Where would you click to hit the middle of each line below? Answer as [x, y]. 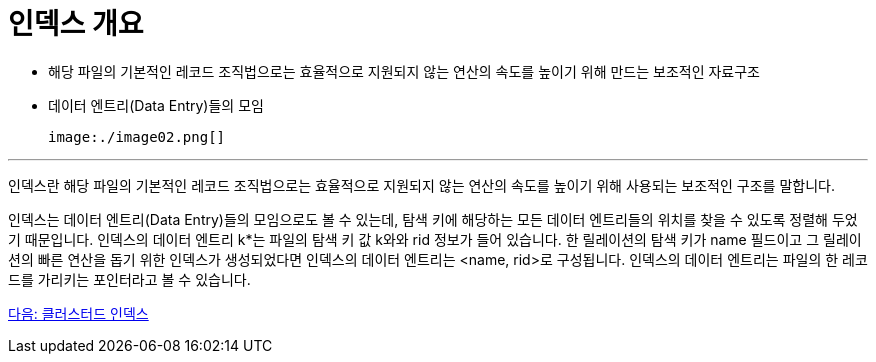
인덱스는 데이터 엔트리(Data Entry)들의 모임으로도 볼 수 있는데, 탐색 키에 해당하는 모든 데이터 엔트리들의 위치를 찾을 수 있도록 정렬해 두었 [433, 219]
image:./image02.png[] [137, 136]
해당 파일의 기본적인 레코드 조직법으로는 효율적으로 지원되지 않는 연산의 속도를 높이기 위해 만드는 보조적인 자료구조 [404, 71]
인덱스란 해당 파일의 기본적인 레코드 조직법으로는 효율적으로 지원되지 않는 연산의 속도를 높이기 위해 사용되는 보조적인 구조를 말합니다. [421, 185]
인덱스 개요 [76, 24]
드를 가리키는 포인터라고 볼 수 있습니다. [129, 279]
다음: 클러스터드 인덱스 [78, 313]
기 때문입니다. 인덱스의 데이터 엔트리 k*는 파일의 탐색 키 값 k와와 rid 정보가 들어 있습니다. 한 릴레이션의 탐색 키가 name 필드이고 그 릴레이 [435, 239]
